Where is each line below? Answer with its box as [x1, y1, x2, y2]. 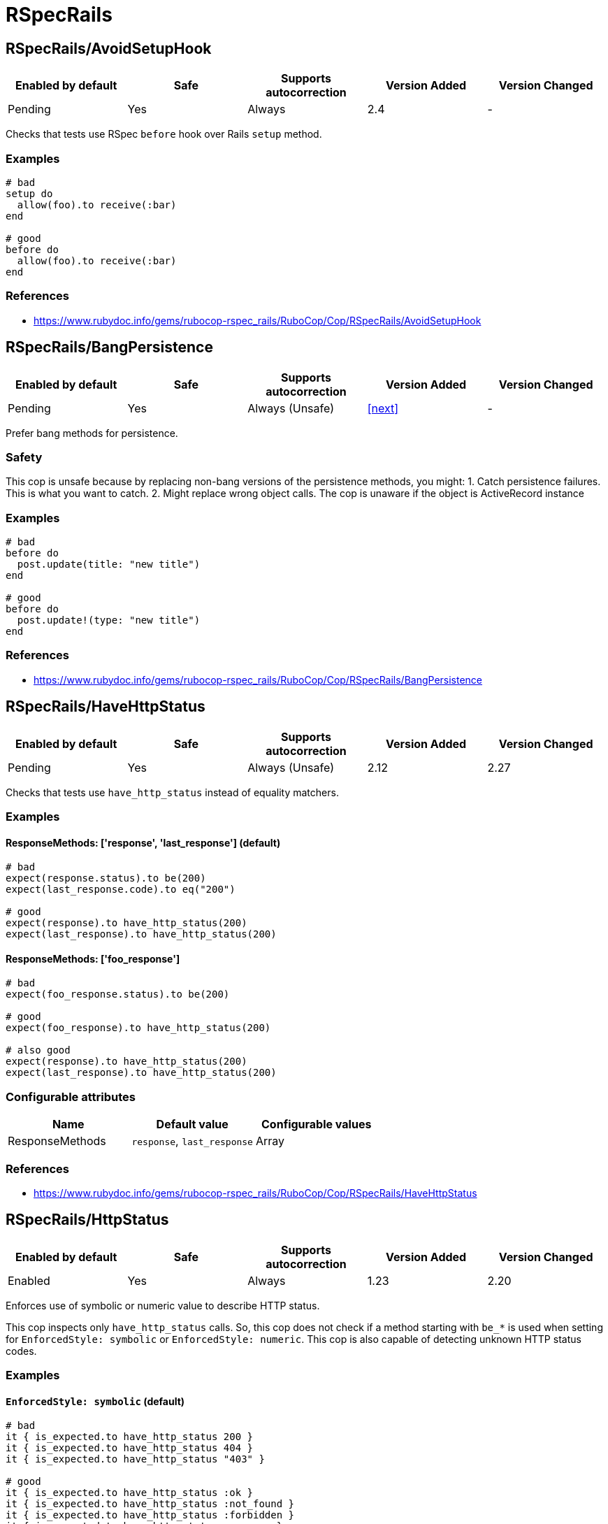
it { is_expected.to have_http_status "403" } [6, 1453, 265, 1465]
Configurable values [261, 1117, 372, 1132]
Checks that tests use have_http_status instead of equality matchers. [6, 786, 339, 798]
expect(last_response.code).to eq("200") [6, 884, 236, 896]
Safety [6, 450, 43, 464]
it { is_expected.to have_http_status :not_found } [6, 1498, 295, 1510]
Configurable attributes [6, 1089, 136, 1104]
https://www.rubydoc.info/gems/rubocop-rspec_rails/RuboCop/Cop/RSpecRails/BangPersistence [34, 673, 483, 686]
